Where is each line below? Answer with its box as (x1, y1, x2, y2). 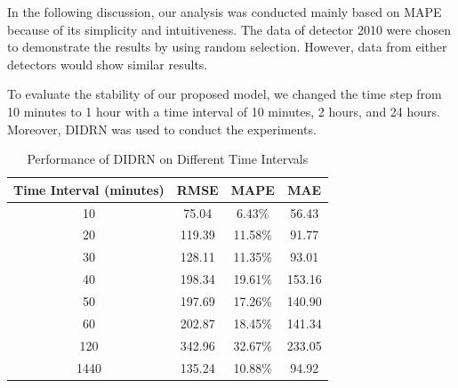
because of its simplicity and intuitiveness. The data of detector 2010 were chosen (7, 20, 452, 38)
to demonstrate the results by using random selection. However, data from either (7, 37, 447, 56)
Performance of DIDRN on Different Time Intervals (27, 150, 309, 168)
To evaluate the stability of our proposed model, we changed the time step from (7, 85, 442, 103)
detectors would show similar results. (7, 54, 208, 73)
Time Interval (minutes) (13, 180, 165, 198)
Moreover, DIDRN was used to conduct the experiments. (7, 119, 317, 138)
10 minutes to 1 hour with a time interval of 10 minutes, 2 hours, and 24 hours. (7, 101, 440, 120)
